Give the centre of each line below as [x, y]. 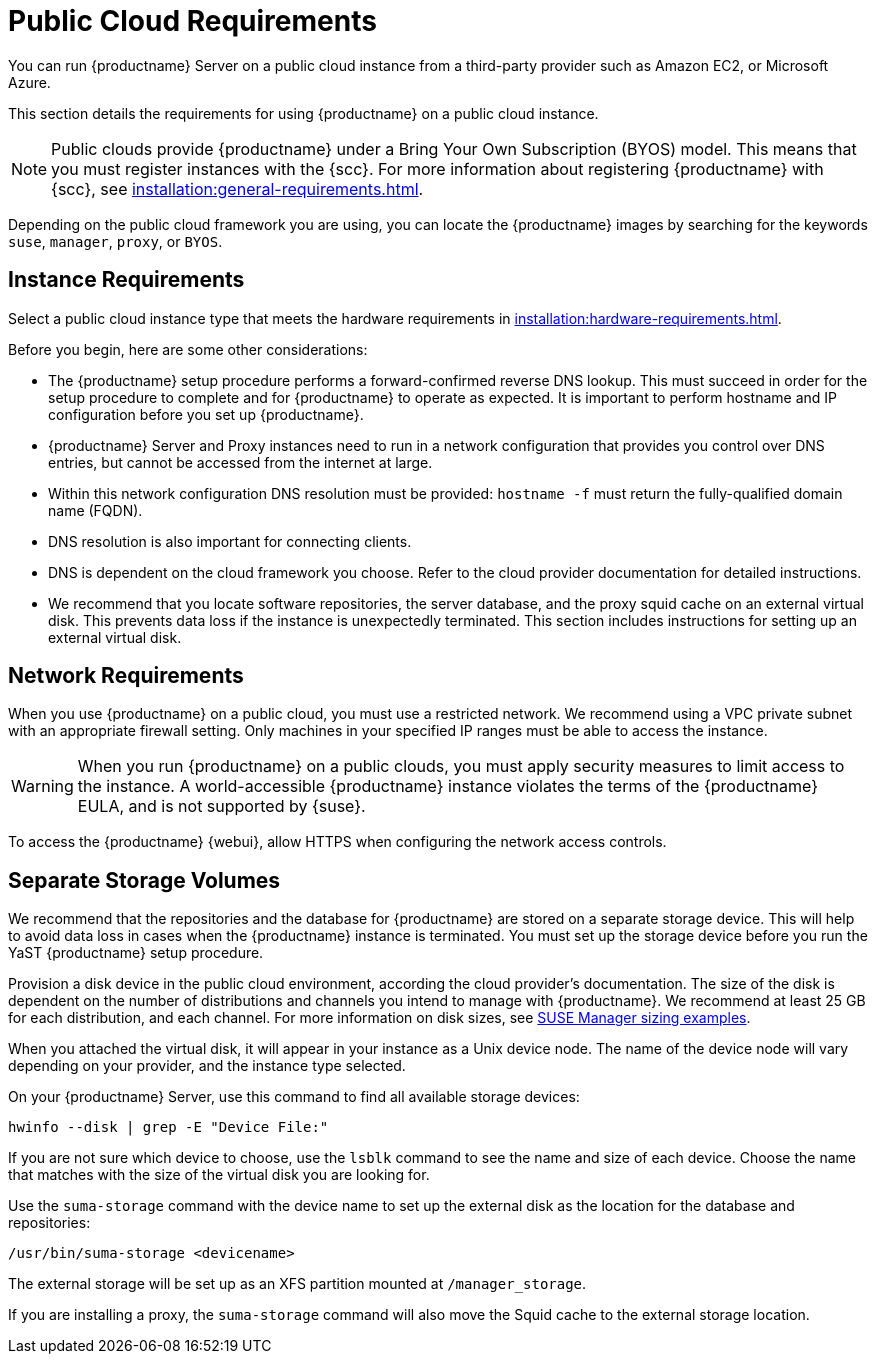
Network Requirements [126, 676]
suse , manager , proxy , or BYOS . [115, 241]
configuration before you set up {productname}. [206, 414]
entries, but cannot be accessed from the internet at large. [240, 462]
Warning [42, 786]
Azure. [29, 82]
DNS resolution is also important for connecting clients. [230, 541]
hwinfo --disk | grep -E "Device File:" [168, 1127]
